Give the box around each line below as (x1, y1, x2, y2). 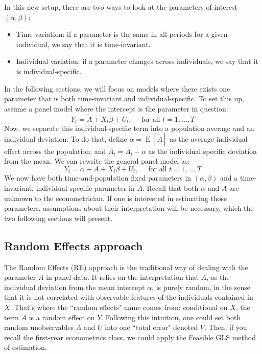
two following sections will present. (4, 212, 113, 223)
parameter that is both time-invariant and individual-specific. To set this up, (4, 93, 244, 104)
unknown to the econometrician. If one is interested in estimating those (4, 192, 227, 203)
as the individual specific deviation (148, 145, 257, 156)
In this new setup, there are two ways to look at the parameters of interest (4, 2, 238, 12)
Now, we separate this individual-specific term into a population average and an (4, 123, 254, 134)
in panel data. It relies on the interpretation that (46, 272, 199, 282)
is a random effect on (29, 312, 95, 322)
